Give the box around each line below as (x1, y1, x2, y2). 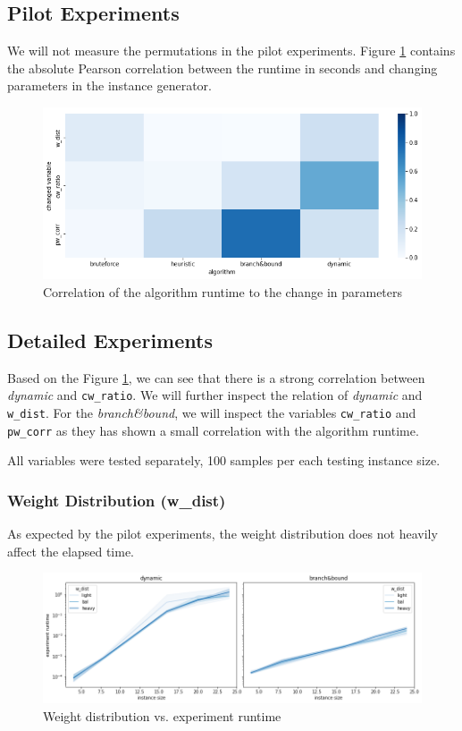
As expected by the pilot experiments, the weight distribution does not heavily (7, 524, 438, 542)
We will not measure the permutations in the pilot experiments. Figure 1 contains (7, 41, 456, 60)
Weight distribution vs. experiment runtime (43, 706, 281, 725)
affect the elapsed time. (7, 541, 134, 560)
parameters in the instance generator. (7, 76, 212, 95)
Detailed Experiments (7, 326, 213, 353)
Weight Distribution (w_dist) (7, 489, 226, 511)
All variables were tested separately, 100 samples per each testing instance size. (7, 451, 441, 470)
